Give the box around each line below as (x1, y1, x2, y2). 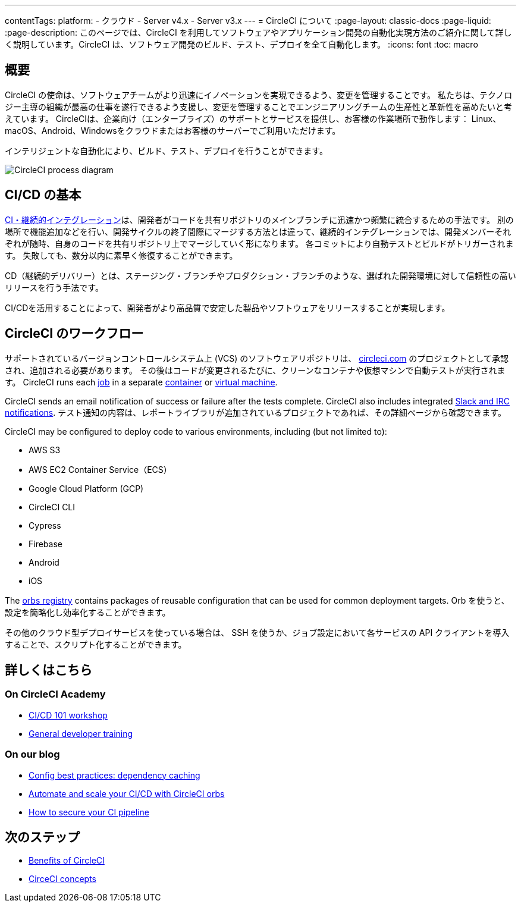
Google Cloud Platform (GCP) (29, 483, 144, 494)
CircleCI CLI (29, 501, 76, 512)
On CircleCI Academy (5, 688, 106, 701)
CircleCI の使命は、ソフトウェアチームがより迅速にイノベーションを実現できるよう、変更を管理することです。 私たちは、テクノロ (5, 89, 513, 100)
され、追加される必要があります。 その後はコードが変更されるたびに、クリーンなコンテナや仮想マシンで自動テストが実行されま (5, 365, 506, 375)
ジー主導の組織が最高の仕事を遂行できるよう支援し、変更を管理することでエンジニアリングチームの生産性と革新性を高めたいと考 (5, 101, 512, 112)
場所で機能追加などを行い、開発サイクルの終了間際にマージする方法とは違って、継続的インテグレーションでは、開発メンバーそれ (5, 226, 511, 237)
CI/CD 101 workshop (29, 710, 108, 720)
